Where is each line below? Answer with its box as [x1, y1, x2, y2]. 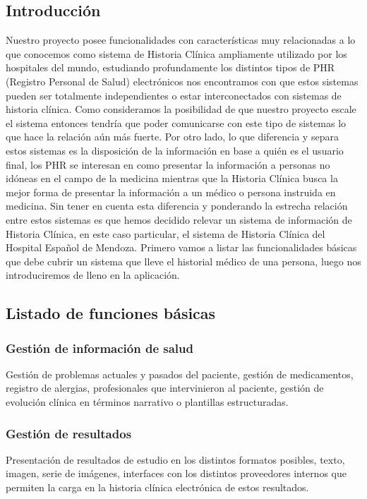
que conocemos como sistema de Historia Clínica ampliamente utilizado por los [6, 46, 347, 61]
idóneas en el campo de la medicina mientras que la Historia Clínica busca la [6, 171, 338, 186]
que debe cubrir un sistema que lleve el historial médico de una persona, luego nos [6, 253, 361, 268]
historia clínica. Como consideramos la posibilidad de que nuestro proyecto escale [6, 102, 356, 116]
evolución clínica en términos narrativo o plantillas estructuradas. [6, 395, 289, 409]
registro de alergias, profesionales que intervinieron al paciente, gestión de [6, 380, 324, 395]
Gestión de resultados [6, 424, 132, 442]
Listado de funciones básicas [6, 302, 216, 324]
